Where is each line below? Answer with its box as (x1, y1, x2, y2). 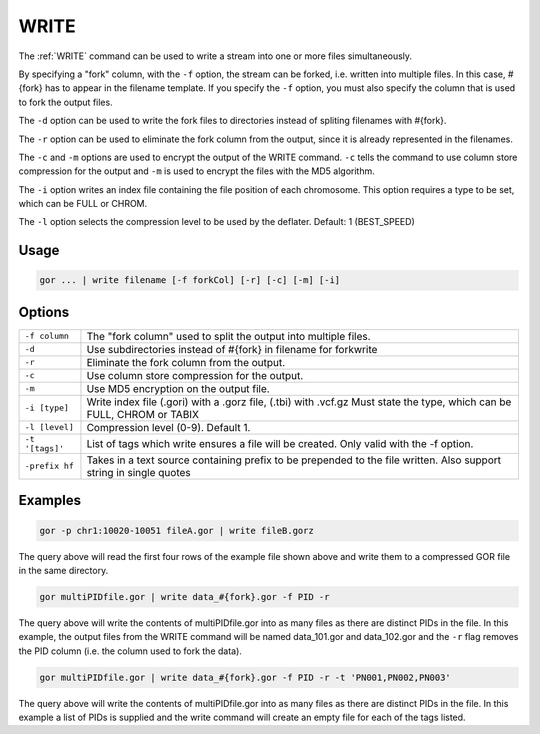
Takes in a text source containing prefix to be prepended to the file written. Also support (86, 453, 502, 467)
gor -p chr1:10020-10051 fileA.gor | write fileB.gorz (39, 525, 314, 536)
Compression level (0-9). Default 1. (86, 420, 251, 434)
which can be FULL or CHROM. (18, 198, 148, 210)
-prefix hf (24, 461, 75, 472)
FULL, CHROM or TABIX (86, 407, 200, 421)
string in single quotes (86, 465, 191, 479)
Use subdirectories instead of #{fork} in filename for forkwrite (86, 342, 378, 356)
